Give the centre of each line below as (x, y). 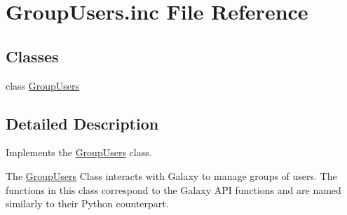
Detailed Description (82, 123)
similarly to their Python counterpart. (87, 203)
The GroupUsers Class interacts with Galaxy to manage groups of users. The (171, 175)
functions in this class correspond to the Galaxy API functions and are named (173, 189)
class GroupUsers (43, 85)
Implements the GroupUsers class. (79, 152)
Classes (32, 56)
